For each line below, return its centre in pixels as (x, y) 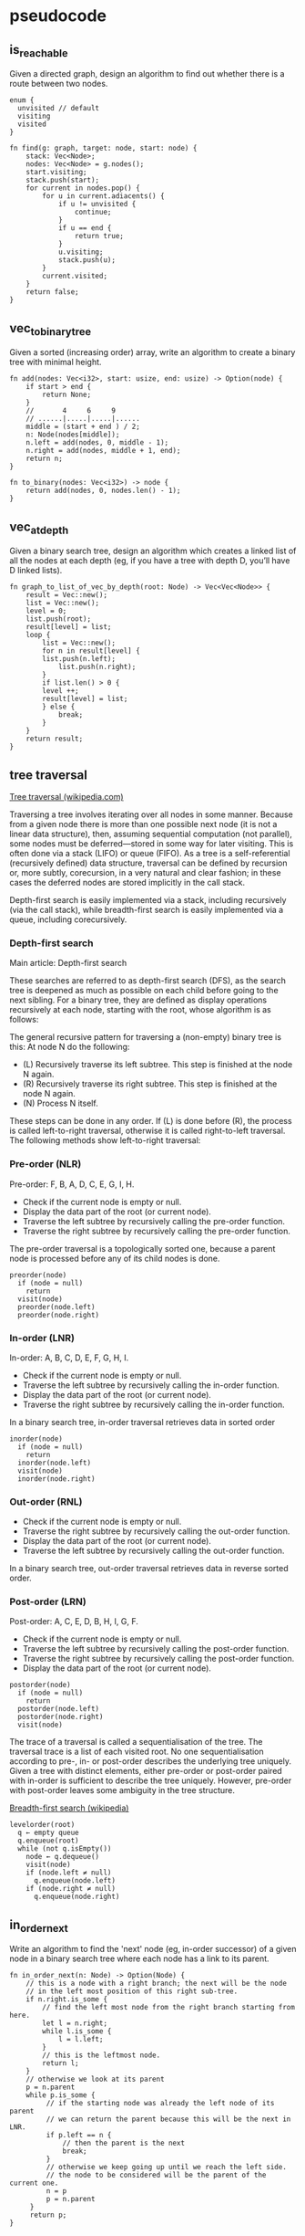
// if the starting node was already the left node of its (160, 2104)
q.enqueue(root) (48, 1841)
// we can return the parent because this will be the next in (168, 2119)
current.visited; (75, 276)
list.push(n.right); (97, 667)
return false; (52, 292)
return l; (61, 2063)
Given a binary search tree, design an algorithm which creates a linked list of (153, 551)
